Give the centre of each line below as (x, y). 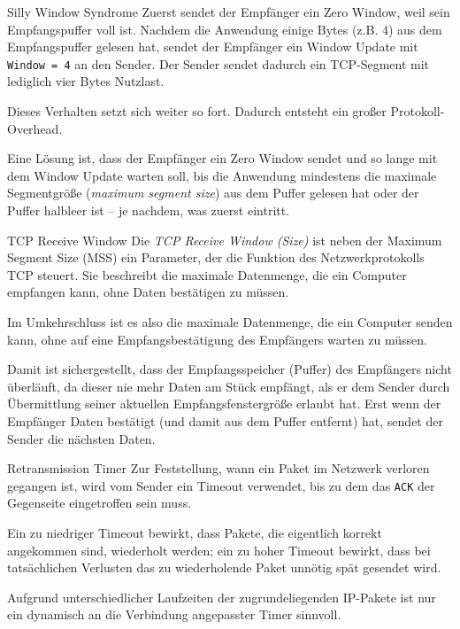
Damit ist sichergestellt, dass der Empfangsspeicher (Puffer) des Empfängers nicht (230, 369)
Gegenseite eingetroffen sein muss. (100, 503)
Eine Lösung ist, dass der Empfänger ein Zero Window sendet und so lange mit (222, 158)
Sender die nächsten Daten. (81, 438)
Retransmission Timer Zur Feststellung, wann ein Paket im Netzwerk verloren (218, 468)
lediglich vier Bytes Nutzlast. (86, 81)
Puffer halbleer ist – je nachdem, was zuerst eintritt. (149, 210)
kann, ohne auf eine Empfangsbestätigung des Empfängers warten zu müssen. (218, 339)
